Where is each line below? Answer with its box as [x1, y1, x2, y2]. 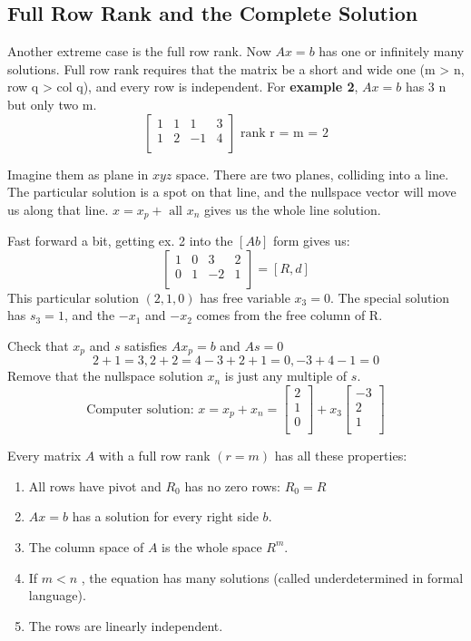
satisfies [124, 336, 168, 354]
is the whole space [162, 537, 262, 556]
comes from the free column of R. [196, 306, 383, 325]
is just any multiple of [224, 366, 348, 385]
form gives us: [272, 231, 350, 250]
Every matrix [7, 446, 82, 465]
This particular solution [7, 287, 139, 306]
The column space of [28, 537, 144, 556]
